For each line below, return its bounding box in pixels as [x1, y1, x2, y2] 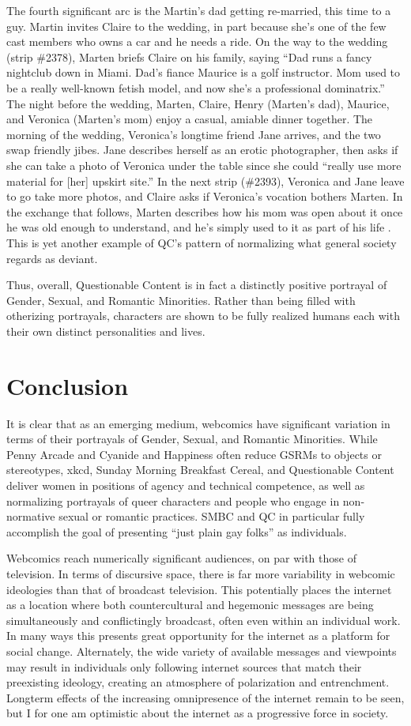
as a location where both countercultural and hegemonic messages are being [6, 596, 374, 613]
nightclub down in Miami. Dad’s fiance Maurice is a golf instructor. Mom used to [6, 64, 401, 81]
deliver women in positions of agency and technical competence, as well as [6, 476, 365, 493]
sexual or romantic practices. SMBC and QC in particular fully [58, 508, 365, 525]
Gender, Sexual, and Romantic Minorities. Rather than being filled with [6, 292, 356, 308]
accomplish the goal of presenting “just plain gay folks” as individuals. [6, 523, 347, 540]
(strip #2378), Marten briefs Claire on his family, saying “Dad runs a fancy [6, 48, 372, 65]
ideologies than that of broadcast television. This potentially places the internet [6, 581, 392, 597]
